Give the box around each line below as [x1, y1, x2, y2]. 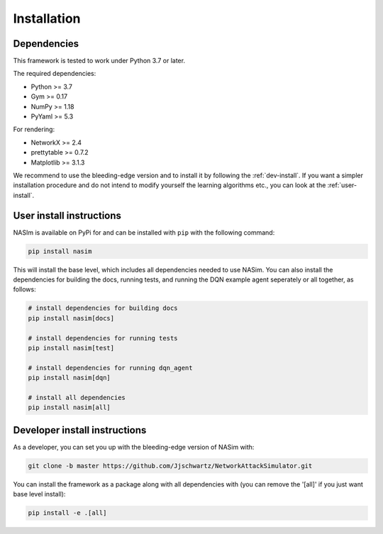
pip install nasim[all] [28, 404, 111, 411]
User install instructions [13, 209, 122, 221]
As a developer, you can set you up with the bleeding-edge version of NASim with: [13, 443, 255, 451]
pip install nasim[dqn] [28, 374, 111, 382]
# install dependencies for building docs [28, 304, 178, 312]
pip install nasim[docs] [28, 314, 115, 322]
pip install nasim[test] [28, 344, 115, 352]
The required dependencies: [13, 69, 96, 78]
